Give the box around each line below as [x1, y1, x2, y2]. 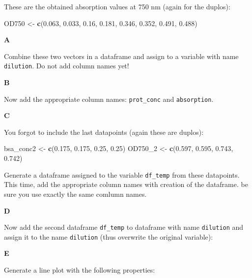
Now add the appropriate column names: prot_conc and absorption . [4, 93, 214, 104]
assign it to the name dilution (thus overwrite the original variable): [4, 231, 213, 242]
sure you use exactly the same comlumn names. [4, 188, 147, 199]
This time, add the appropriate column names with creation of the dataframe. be [4, 179, 248, 189]
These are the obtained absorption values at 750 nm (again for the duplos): [4, 1, 230, 11]
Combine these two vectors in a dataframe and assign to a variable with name [4, 51, 239, 61]
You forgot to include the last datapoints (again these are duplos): [4, 126, 204, 137]
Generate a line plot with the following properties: [4, 265, 155, 275]
